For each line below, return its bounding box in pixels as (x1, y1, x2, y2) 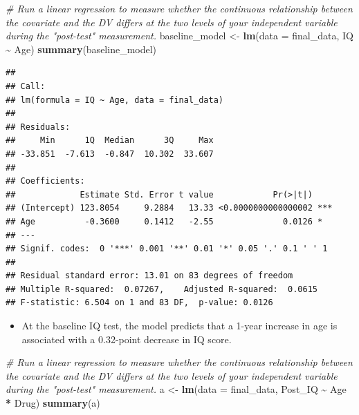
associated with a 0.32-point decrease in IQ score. (21, 331, 232, 346)
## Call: (6, 81, 46, 91)
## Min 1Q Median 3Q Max (6, 135, 214, 146)
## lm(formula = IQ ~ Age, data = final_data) (6, 95, 223, 105)
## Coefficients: (6, 176, 85, 186)
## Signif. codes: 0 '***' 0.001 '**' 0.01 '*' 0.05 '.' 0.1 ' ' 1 (6, 244, 328, 254)
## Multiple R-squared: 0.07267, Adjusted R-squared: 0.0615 (6, 284, 318, 294)
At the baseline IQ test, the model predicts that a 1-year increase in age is (21, 318, 338, 333)
